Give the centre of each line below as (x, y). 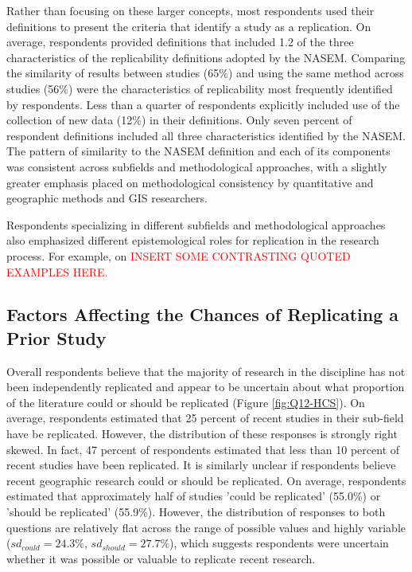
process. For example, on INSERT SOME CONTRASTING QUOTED (179, 255)
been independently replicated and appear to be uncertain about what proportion (206, 387)
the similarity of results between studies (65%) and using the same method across (205, 73)
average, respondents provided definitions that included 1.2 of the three (180, 42)
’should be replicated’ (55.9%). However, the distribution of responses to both (196, 512)
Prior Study (56, 337)
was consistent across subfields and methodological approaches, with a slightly (197, 166)
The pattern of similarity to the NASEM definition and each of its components (198, 151)
